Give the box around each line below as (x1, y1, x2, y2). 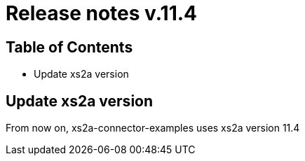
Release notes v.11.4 (6, 1, 198, 25)
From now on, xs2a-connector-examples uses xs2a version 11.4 (6, 122, 300, 134)
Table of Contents (6, 38, 133, 56)
